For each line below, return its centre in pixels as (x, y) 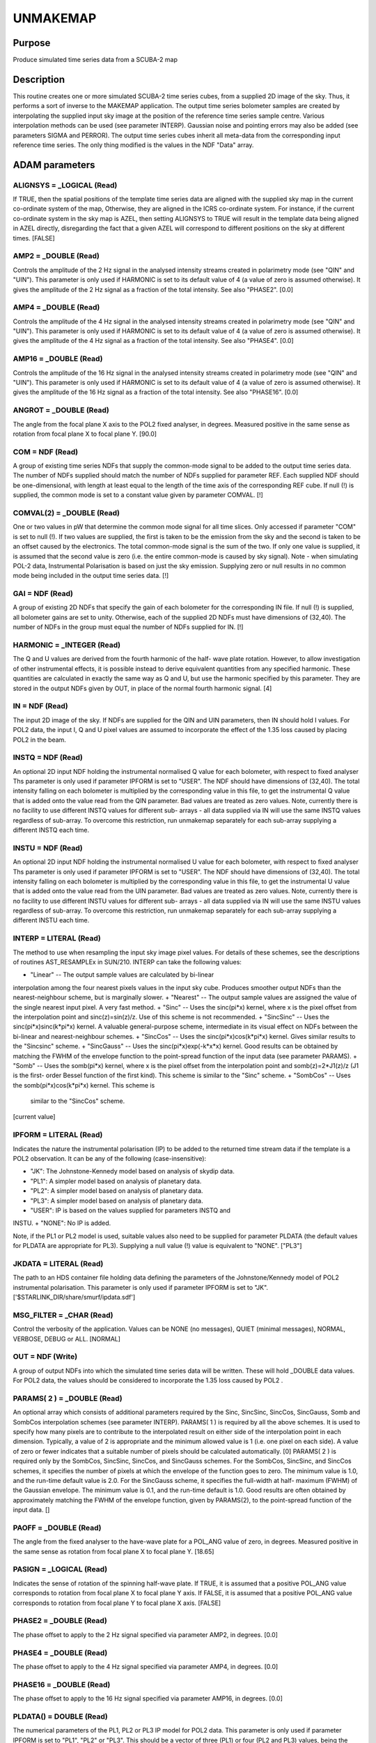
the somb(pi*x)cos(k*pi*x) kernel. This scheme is (84, 1085)
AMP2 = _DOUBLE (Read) (56, 256)
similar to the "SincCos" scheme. (78, 1101)
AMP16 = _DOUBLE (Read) (58, 359)
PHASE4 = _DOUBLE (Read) (60, 1652)
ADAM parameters (54, 165)
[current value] (34, 1117)
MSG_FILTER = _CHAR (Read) (63, 1315)
